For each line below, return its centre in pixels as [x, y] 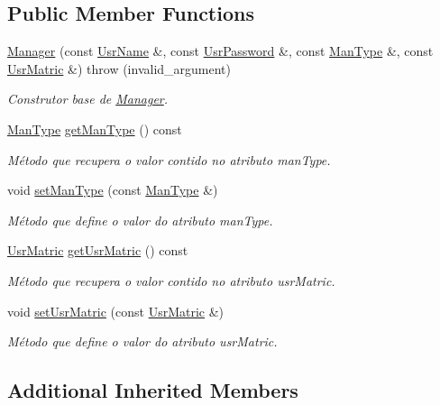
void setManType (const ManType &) [113, 190]
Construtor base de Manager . [88, 99]
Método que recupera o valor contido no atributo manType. [169, 159]
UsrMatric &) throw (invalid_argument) [119, 68]
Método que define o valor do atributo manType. [140, 220]
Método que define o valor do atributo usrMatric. [142, 341]
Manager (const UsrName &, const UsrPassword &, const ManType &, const [220, 51]
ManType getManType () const [95, 129]
